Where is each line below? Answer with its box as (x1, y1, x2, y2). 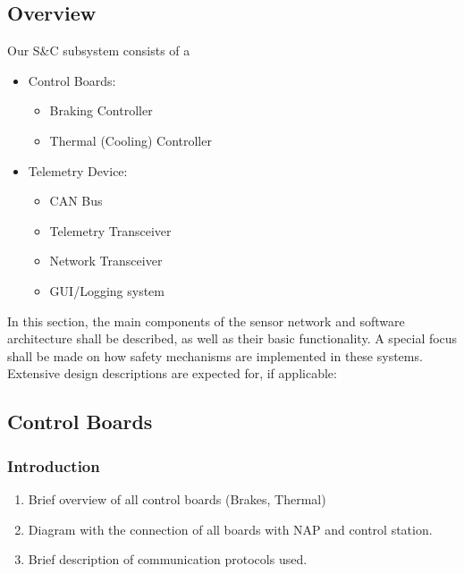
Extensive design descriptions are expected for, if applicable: (7, 364, 337, 383)
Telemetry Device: (28, 161, 128, 180)
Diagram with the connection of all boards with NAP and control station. (28, 519, 433, 538)
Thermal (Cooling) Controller (49, 131, 212, 149)
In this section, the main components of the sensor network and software (7, 311, 405, 330)
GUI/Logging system (49, 281, 165, 300)
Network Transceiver (49, 251, 163, 270)
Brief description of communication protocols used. (28, 550, 308, 569)
